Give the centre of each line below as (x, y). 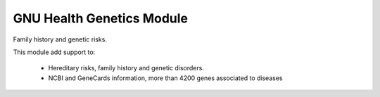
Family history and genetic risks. (60, 39)
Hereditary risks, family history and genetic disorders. (126, 68)
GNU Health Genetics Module (101, 18)
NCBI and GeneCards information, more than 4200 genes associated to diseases (165, 78)
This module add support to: (54, 52)
